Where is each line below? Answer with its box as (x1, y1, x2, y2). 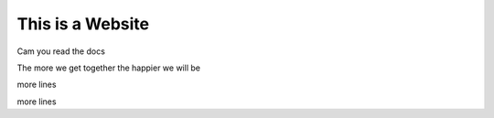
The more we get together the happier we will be (16, 62, 201, 73)
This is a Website (16, 14, 150, 34)
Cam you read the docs (16, 46, 105, 57)
